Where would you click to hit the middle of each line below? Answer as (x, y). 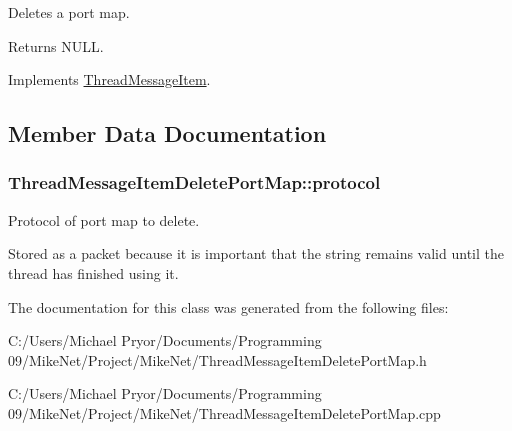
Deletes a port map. (69, 12)
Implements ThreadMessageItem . (109, 79)
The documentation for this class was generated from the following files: (228, 306)
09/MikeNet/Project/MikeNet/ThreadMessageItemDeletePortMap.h (217, 359)
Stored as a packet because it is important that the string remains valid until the (256, 253)
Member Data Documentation (167, 133)
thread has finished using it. (93, 272)
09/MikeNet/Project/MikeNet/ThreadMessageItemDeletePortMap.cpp (224, 412)
